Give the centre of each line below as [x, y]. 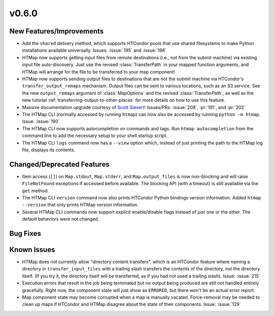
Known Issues [32, 250]
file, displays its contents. [49, 150]
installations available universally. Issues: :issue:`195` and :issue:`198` [94, 50]
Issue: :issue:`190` [41, 121]
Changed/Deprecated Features [60, 164]
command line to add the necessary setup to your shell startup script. [95, 136]
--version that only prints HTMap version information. [80, 205]
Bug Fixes [25, 233]
